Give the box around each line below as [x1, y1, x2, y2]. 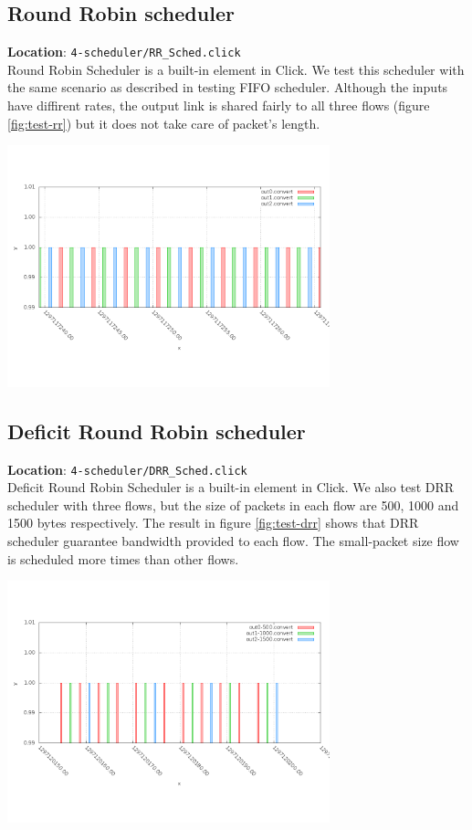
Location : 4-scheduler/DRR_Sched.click [7, 459, 247, 478]
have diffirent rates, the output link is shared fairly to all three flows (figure [7, 96, 430, 115]
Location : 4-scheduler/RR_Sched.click [7, 42, 241, 61]
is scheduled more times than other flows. [7, 549, 239, 568]
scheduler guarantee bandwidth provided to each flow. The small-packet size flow [7, 531, 459, 551]
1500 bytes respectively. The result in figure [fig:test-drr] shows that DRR [7, 513, 419, 532]
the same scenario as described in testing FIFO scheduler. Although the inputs [7, 78, 448, 97]
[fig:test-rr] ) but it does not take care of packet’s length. [7, 113, 320, 132]
